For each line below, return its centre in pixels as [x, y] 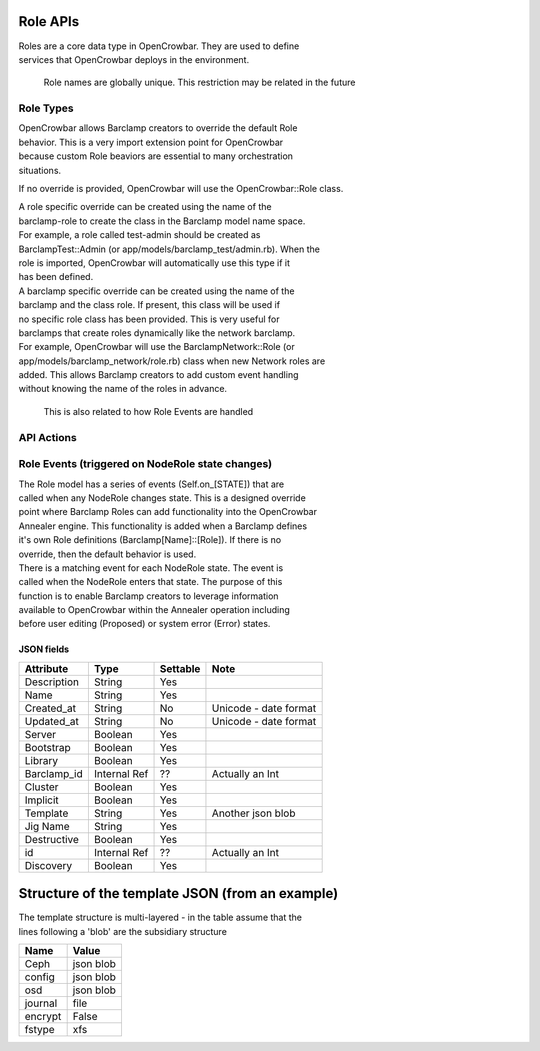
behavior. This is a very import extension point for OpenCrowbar [151, 142]
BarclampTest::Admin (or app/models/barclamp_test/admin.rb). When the [169, 249]
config [39, 977]
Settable [180, 668]
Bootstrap [47, 747]
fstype [39, 1030]
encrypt [43, 1017]
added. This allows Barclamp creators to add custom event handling [158, 375]
